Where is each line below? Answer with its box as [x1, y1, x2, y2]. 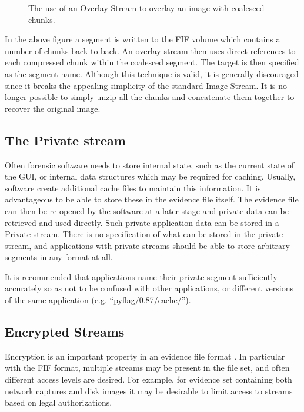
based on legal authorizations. [5, 396, 112, 408]
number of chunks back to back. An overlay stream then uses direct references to [5, 44, 296, 57]
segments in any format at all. [5, 251, 113, 263]
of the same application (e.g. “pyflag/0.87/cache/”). [5, 294, 191, 306]
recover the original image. [5, 102, 101, 114]
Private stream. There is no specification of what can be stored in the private [5, 228, 283, 240]
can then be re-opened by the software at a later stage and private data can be [5, 204, 289, 217]
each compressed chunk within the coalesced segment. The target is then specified [5, 56, 299, 68]
